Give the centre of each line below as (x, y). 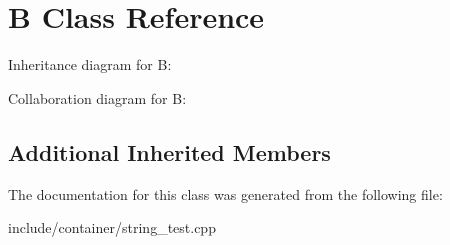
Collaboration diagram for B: (97, 97)
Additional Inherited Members (169, 151)
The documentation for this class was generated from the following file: (225, 193)
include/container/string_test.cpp (112, 227)
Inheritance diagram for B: (90, 64)
